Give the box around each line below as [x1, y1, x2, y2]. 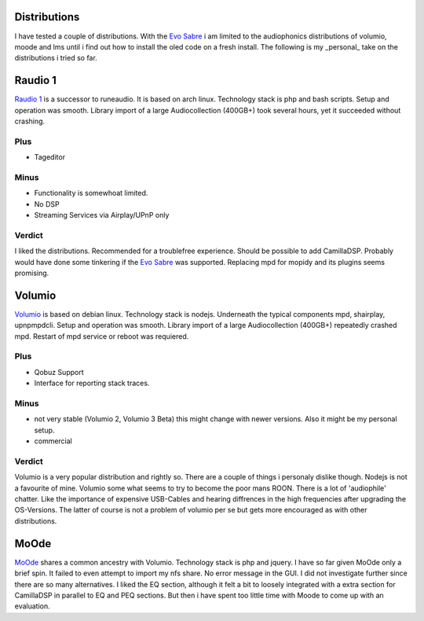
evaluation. [14, 601, 50, 611]
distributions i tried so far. [14, 53, 97, 63]
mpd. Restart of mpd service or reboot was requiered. [14, 331, 189, 341]
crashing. [14, 116, 46, 126]
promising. [14, 268, 49, 277]
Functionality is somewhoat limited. [34, 189, 148, 198]
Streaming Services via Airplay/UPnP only [34, 211, 170, 220]
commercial [34, 436, 72, 446]
